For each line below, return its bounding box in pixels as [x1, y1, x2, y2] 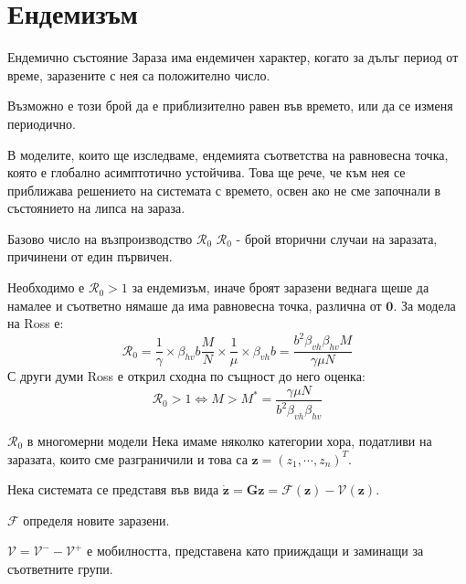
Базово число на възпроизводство [7, 228, 193, 248]
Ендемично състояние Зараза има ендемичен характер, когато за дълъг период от [7, 48, 459, 67]
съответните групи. [7, 558, 113, 578]
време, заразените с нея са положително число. [7, 65, 270, 84]
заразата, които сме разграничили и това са [7, 449, 248, 468]
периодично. [7, 113, 76, 133]
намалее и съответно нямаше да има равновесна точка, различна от [7, 295, 382, 314]
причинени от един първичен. [7, 247, 173, 266]
